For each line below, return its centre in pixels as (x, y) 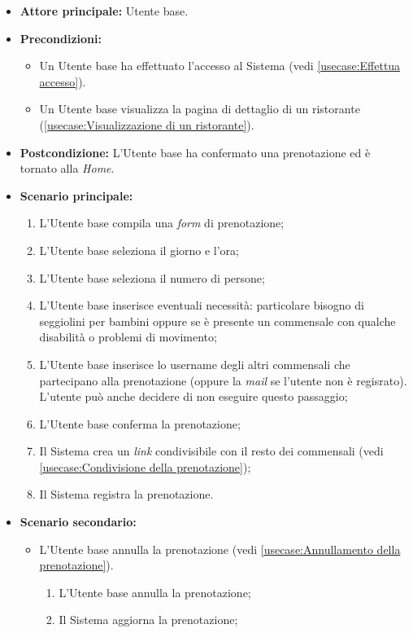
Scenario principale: (76, 195)
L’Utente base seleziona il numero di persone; (152, 277)
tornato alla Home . (67, 168)
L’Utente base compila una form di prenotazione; (162, 223)
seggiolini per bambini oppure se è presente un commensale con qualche (217, 321)
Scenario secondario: (78, 522)
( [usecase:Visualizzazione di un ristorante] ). (147, 124)
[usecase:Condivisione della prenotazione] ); (145, 466)
